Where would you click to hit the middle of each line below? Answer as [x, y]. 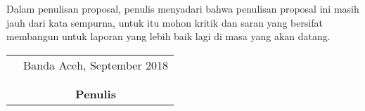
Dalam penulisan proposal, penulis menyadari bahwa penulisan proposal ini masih [183, 8]
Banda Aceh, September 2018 [96, 65]
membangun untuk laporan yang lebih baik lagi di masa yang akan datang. [168, 36]
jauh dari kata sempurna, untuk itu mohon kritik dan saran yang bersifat [165, 22]
